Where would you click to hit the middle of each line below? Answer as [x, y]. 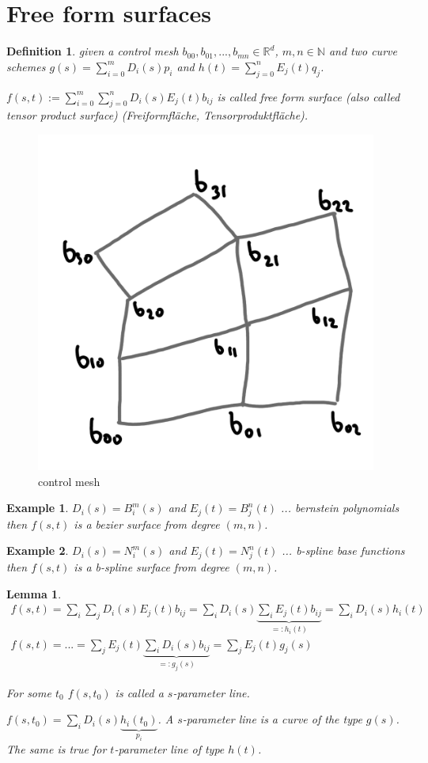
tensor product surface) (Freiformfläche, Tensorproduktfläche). [157, 115]
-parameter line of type [169, 748]
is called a [139, 692]
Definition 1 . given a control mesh [93, 51]
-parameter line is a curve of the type [272, 719]
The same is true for [57, 748]
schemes [26, 66]
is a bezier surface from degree [147, 524]
